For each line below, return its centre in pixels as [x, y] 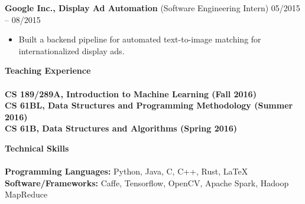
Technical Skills [37, 148]
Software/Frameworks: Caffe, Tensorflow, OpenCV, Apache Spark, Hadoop [147, 182]
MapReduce [26, 194]
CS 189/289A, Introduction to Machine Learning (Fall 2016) [131, 93]
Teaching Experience [48, 70]
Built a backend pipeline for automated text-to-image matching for [140, 39]
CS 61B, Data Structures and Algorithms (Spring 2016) [121, 128]
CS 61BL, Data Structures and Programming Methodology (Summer [149, 105]
